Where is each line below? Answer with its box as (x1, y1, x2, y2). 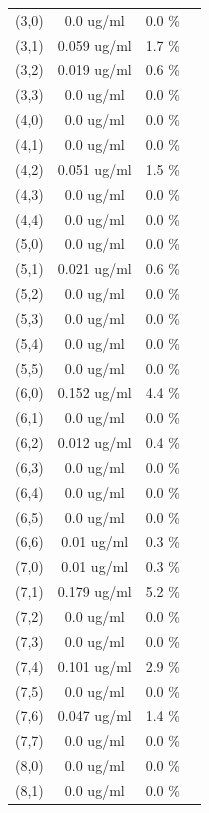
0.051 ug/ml (57, 158, 132, 179)
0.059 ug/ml (57, 34, 132, 55)
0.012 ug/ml (57, 432, 132, 453)
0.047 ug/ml (57, 705, 132, 726)
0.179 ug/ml (57, 581, 132, 602)
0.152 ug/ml (57, 382, 132, 403)
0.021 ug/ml (57, 258, 132, 279)
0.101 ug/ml (57, 655, 132, 676)
